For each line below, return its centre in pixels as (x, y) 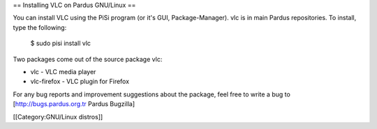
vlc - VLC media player (63, 71)
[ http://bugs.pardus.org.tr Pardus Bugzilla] (74, 104)
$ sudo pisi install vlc (60, 43)
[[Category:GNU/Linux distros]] (58, 117)
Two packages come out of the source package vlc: (88, 59)
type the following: (40, 27)
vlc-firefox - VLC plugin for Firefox (80, 81)
